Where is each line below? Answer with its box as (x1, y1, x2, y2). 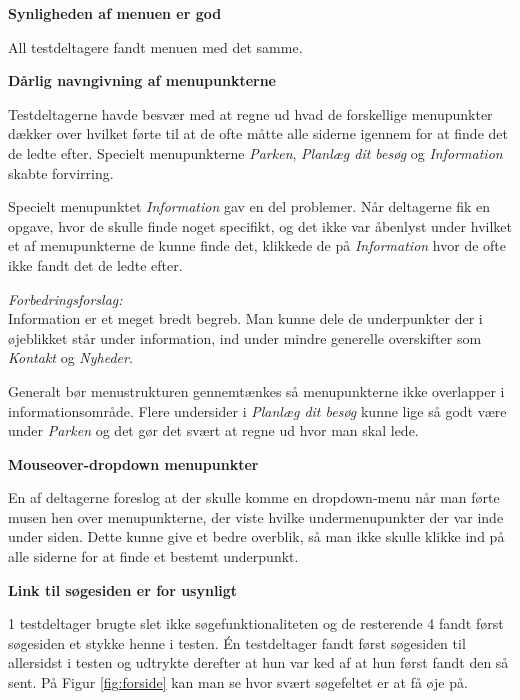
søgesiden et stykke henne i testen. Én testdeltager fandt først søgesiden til (8, 632, 466, 653)
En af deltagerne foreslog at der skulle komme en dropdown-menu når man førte (8, 487, 500, 508)
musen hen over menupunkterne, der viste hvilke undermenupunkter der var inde (8, 506, 504, 527)
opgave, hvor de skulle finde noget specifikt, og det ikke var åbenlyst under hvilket (8, 215, 512, 236)
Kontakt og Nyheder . (8, 347, 133, 368)
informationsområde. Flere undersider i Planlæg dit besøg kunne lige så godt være (8, 400, 507, 421)
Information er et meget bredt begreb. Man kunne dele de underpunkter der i (8, 308, 483, 329)
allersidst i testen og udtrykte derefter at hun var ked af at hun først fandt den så (8, 652, 509, 673)
